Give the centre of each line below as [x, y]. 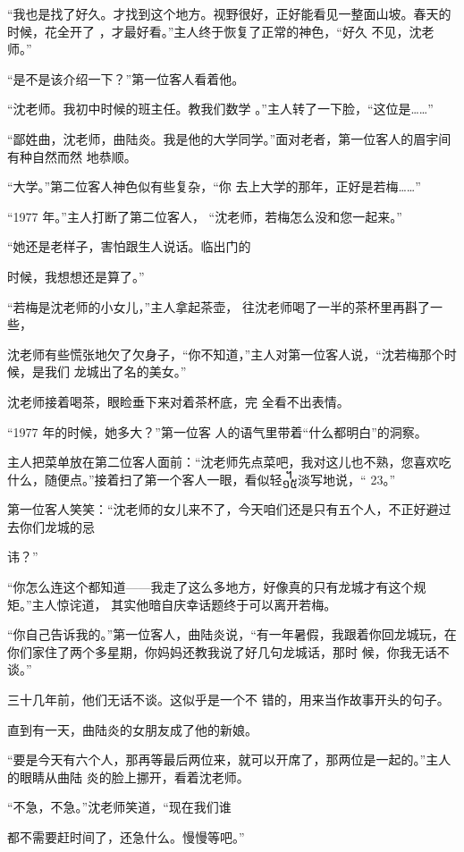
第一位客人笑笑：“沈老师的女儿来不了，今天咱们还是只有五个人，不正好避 [223, 509]
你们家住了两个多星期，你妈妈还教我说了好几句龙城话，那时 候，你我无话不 [228, 651]
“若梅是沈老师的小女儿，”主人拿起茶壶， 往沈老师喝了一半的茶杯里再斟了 [219, 306]
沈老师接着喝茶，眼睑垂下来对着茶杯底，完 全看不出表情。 [178, 401]
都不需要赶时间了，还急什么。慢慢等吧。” [126, 837]
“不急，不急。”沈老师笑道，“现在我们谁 [119, 807]
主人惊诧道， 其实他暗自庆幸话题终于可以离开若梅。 [184, 604]
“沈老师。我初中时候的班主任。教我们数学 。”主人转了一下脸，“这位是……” [220, 109]
